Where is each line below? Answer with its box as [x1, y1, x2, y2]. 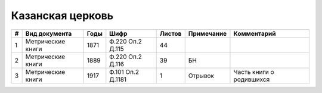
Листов [159, 29, 182, 38]
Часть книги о [233, 67, 274, 76]
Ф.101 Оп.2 [109, 67, 140, 76]
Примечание [188, 29, 227, 38]
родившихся [233, 75, 270, 83]
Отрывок [188, 72, 215, 80]
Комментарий [233, 29, 276, 38]
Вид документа [25, 29, 72, 38]
